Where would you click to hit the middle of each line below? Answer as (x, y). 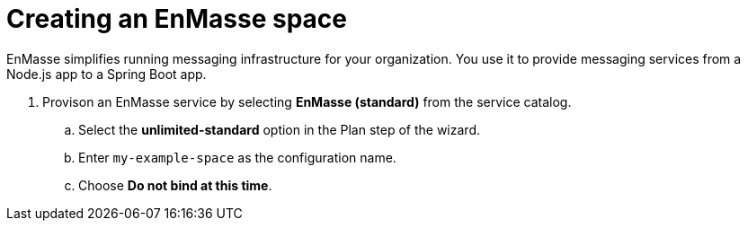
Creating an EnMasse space (177, 19)
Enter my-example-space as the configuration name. (237, 157)
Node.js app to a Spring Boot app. (107, 74)
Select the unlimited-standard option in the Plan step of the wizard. (279, 129)
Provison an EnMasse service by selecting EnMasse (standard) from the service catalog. (307, 101)
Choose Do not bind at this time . (175, 185)
